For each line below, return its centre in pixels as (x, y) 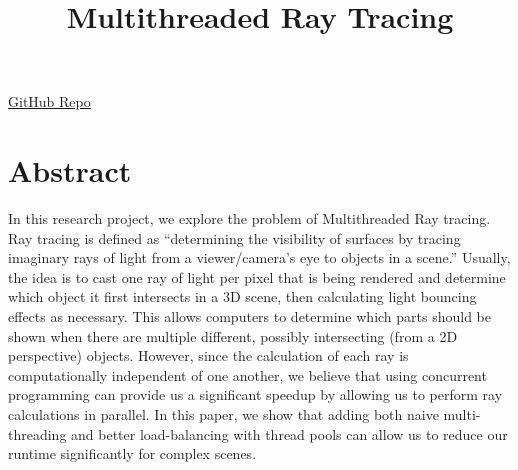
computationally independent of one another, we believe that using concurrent (247, 374)
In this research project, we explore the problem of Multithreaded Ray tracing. (249, 218)
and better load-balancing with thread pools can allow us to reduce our (289, 433)
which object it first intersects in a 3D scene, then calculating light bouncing (242, 296)
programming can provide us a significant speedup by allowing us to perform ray (255, 394)
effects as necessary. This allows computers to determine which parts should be (249, 316)
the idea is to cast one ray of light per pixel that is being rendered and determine (257, 276)
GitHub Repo (49, 101)
